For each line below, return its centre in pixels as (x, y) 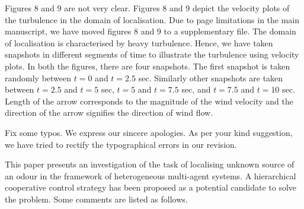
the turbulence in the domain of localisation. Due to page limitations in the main (152, 19)
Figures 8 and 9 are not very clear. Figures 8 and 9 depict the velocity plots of (147, 8)
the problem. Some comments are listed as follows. (96, 199)
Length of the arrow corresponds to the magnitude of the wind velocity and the (149, 101)
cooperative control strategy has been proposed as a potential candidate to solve (151, 187)
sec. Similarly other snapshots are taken (211, 77)
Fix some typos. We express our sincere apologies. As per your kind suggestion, (149, 132)
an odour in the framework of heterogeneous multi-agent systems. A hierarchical (151, 175)
